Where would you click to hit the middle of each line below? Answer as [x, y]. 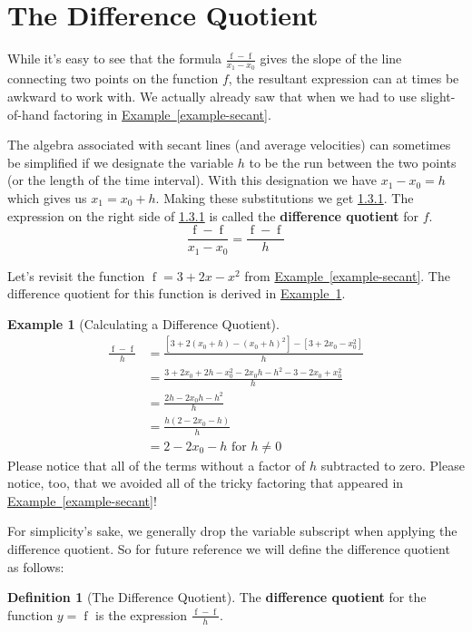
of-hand [29, 114]
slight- [438, 96]
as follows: [36, 566]
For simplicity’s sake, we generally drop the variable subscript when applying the [232, 531]
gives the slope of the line [331, 58]
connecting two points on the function [113, 78]
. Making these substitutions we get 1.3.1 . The [285, 197]
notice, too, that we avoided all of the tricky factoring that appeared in [206, 483]
